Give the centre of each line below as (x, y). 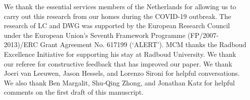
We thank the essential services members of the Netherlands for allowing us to (120, 6)
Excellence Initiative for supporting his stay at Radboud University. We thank (120, 54)
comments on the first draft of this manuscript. (74, 92)
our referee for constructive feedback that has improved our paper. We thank (118, 63)
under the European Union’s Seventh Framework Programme (95, 35)
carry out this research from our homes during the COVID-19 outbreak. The (117, 16)
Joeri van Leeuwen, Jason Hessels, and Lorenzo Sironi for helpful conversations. (122, 73)
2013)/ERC (21, 44)
